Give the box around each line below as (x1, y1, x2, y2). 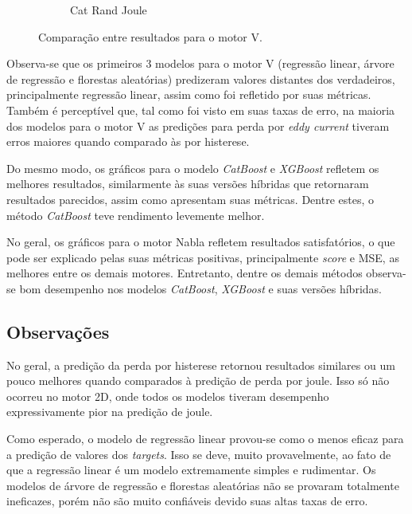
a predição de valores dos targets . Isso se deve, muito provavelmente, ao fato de (6, 445, 391, 462)
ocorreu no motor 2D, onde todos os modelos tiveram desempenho (6, 387, 329, 404)
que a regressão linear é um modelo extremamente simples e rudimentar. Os (6, 461, 376, 478)
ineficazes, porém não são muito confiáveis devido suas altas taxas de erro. (6, 492, 368, 509)
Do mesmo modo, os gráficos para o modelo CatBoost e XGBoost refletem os (6, 159, 379, 176)
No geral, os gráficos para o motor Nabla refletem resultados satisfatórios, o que (6, 233, 395, 250)
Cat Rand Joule (70, 2, 147, 18)
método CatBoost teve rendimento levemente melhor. (6, 206, 265, 223)
